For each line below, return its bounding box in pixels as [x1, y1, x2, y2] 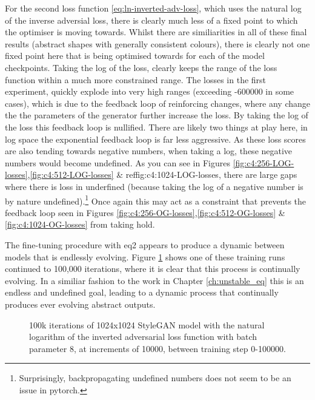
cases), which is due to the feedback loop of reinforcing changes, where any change [5, 97, 310, 109]
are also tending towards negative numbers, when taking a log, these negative [5, 144, 293, 157]
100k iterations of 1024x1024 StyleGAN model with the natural [29, 318, 265, 331]
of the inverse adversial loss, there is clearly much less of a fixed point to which [5, 13, 298, 26]
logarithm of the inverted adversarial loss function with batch [29, 330, 257, 343]
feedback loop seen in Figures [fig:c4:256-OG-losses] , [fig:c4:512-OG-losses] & [5, 206, 285, 219]
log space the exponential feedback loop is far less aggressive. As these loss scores [5, 132, 306, 145]
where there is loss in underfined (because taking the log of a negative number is [5, 180, 303, 192]
